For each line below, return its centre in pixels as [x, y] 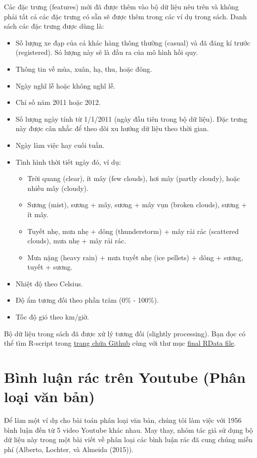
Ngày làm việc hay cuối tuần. [60, 145]
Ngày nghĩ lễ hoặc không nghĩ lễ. [65, 85]
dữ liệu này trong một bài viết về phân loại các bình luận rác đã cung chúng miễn [128, 439]
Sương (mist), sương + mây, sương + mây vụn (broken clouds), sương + [137, 205]
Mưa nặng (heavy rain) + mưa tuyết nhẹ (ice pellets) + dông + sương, [135, 257]
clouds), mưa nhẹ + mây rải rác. [77, 241]
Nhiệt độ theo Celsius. [49, 283]
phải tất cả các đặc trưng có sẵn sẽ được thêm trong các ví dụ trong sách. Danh [126, 16]
